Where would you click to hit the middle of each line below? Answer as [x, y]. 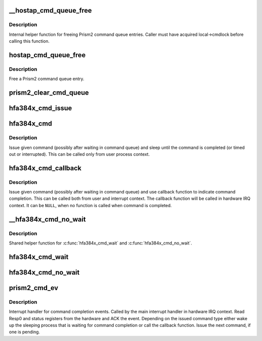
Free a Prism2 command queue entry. [47, 79]
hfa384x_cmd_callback [45, 168]
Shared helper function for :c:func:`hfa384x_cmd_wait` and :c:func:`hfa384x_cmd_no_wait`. [101, 243]
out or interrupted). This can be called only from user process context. [79, 154]
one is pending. [25, 332]
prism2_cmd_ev [33, 288]
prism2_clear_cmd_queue [49, 93]
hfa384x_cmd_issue [41, 108]
